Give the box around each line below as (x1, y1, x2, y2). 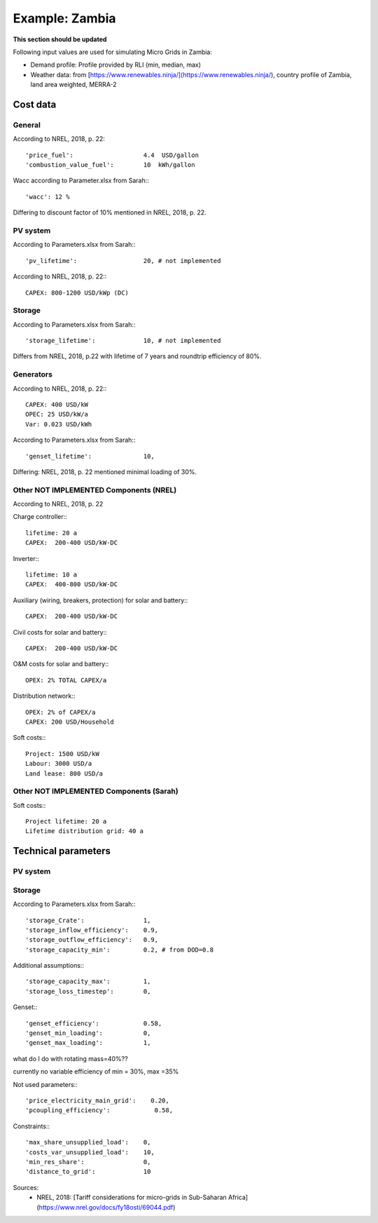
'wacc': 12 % (25, 193, 70, 201)
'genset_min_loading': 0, (25, 1029, 151, 1037)
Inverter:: (13, 554, 40, 562)
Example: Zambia (13, 11, 116, 26)
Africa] (227, 1193, 248, 1202)
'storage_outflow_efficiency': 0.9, (25, 936, 159, 944)
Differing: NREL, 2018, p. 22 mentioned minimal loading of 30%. (13, 467, 197, 476)
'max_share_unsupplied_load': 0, (25, 1138, 151, 1147)
